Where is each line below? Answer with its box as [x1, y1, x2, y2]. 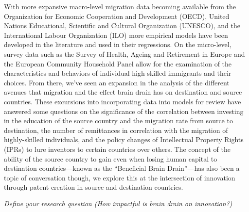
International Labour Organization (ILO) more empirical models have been [4, 30, 228, 40]
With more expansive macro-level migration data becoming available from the [4, 1, 236, 11]
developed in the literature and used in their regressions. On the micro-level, [4, 39, 231, 49]
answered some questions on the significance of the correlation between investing [4, 106, 244, 116]
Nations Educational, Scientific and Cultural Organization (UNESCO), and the [4, 20, 240, 31]
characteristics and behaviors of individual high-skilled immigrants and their [4, 68, 231, 78]
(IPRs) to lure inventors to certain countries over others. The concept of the [4, 144, 231, 154]
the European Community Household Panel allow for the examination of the [4, 58, 232, 68]
